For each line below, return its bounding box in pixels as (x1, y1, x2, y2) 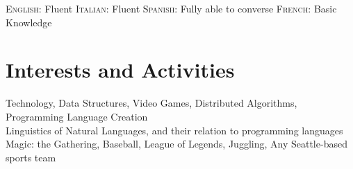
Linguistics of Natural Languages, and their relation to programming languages (6, 123, 343, 137)
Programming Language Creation (6, 109, 148, 123)
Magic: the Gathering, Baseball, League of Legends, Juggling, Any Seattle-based (6, 136, 347, 151)
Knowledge (6, 15, 52, 29)
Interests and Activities (6, 55, 235, 84)
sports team (6, 150, 56, 164)
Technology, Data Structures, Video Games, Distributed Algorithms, (6, 96, 297, 110)
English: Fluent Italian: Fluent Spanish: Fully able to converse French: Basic (6, 1, 337, 15)
